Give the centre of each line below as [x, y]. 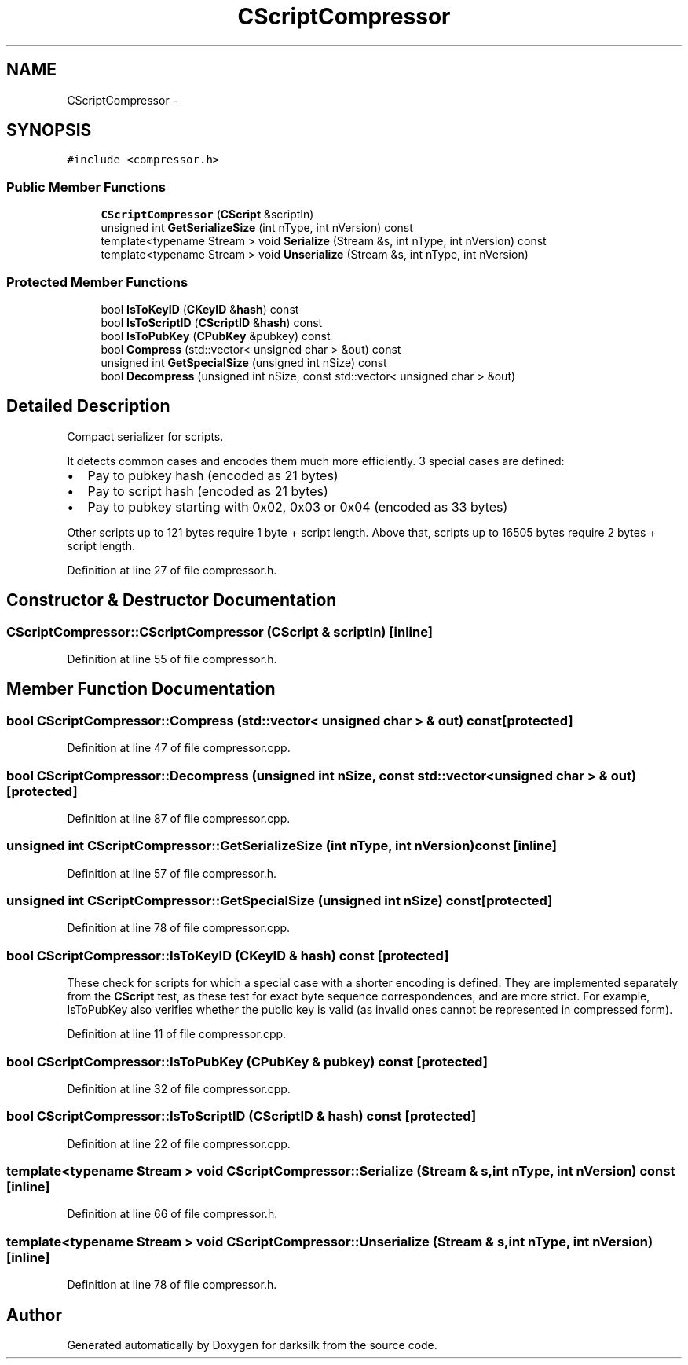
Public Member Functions [86, 187]
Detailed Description [88, 406]
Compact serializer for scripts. [145, 436]
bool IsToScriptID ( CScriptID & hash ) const [212, 322]
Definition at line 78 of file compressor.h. [172, 1285]
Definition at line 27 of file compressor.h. [172, 570]
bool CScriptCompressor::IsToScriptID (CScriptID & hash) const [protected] [242, 1116]
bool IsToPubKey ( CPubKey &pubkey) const [216, 336]
